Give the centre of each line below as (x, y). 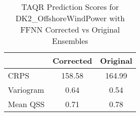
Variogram (26, 90)
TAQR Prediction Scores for (70, 7)
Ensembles (70, 41)
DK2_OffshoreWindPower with (70, 18)
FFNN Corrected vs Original (70, 29)
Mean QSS (26, 104)
